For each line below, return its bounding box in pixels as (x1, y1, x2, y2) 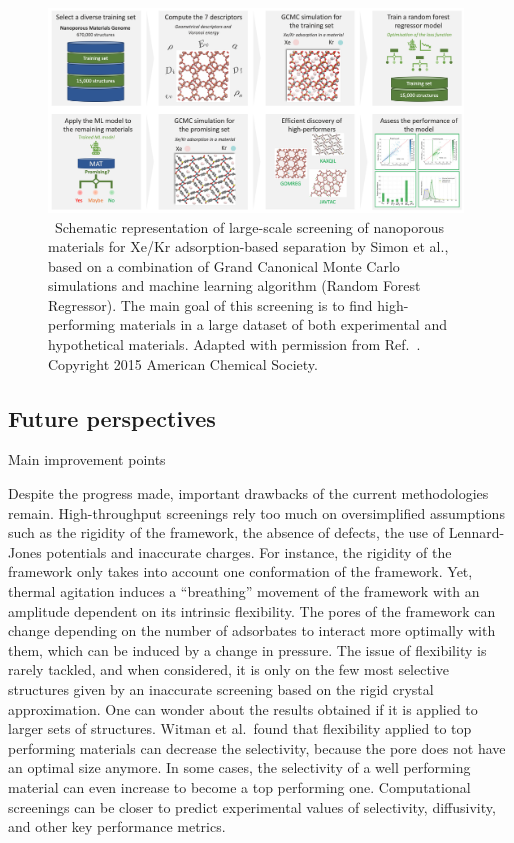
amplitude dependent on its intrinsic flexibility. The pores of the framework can (8, 600, 496, 621)
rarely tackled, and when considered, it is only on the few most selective (8, 659, 449, 680)
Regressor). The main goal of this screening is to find (48, 294, 373, 315)
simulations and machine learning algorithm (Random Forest (48, 275, 421, 296)
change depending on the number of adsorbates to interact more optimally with (8, 620, 496, 641)
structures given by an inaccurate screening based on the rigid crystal (8, 678, 434, 699)
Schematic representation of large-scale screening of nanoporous (54, 216, 444, 237)
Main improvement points (8, 449, 166, 470)
